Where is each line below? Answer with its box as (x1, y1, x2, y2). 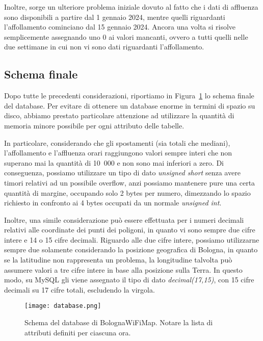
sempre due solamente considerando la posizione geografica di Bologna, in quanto (4, 244, 258, 255)
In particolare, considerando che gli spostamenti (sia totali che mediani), (4, 137, 230, 148)
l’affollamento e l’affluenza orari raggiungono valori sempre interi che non (4, 147, 232, 158)
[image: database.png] (24, 302, 101, 310)
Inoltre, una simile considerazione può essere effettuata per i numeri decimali (4, 214, 244, 225)
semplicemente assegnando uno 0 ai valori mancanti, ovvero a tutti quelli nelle (4, 31, 248, 42)
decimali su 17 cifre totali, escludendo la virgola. (4, 284, 155, 295)
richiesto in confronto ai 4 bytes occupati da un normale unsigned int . (4, 197, 222, 208)
